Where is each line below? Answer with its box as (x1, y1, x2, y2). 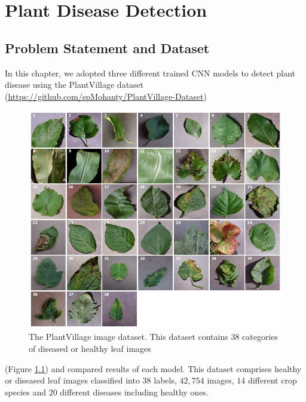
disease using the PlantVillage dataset (5, 78, 144, 91)
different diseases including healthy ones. (60, 385, 209, 398)
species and (5, 385, 46, 398)
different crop (247, 374, 297, 386)
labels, (154, 374, 177, 386)
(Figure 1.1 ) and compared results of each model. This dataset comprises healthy (5, 362, 302, 375)
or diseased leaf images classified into (5, 374, 140, 386)
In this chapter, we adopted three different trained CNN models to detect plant (5, 66, 296, 79)
